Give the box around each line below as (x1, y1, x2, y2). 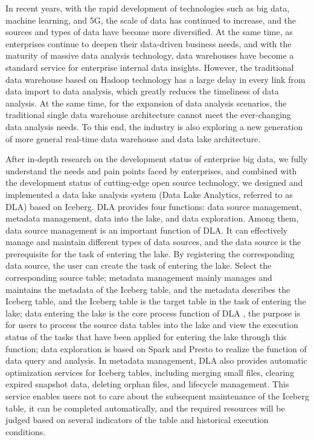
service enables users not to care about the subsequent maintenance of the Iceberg (5, 390, 310, 402)
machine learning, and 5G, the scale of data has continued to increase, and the (5, 13, 296, 26)
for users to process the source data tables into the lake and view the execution (5, 318, 298, 331)
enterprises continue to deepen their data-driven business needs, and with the (5, 37, 292, 50)
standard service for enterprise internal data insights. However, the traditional (5, 61, 294, 73)
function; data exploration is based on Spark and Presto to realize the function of (5, 342, 307, 355)
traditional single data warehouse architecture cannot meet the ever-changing (5, 108, 291, 121)
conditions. (5, 425, 46, 438)
